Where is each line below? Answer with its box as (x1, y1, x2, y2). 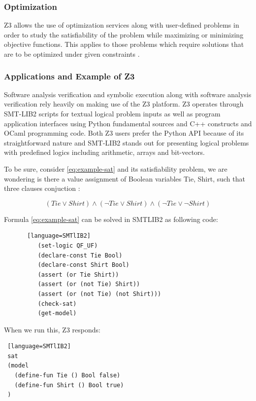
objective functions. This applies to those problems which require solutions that (4, 39, 244, 49)
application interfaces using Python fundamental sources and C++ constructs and (4, 118, 252, 128)
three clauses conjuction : (4, 183, 80, 193)
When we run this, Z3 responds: (4, 324, 100, 334)
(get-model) (37, 310, 77, 317)
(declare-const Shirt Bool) (37, 261, 129, 269)
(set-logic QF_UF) (37, 242, 98, 249)
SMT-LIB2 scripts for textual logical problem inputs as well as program (4, 109, 221, 118)
